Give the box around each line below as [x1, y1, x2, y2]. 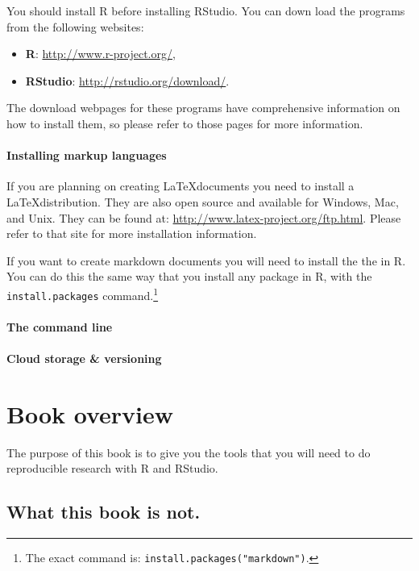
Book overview [6, 397, 174, 430]
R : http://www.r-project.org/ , [25, 45, 176, 62]
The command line [6, 318, 113, 335]
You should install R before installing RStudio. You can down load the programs [6, 2, 405, 19]
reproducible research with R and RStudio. [6, 460, 218, 477]
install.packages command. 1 [6, 284, 159, 303]
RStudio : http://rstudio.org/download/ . [25, 72, 230, 89]
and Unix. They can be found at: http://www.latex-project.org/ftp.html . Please [6, 209, 401, 226]
